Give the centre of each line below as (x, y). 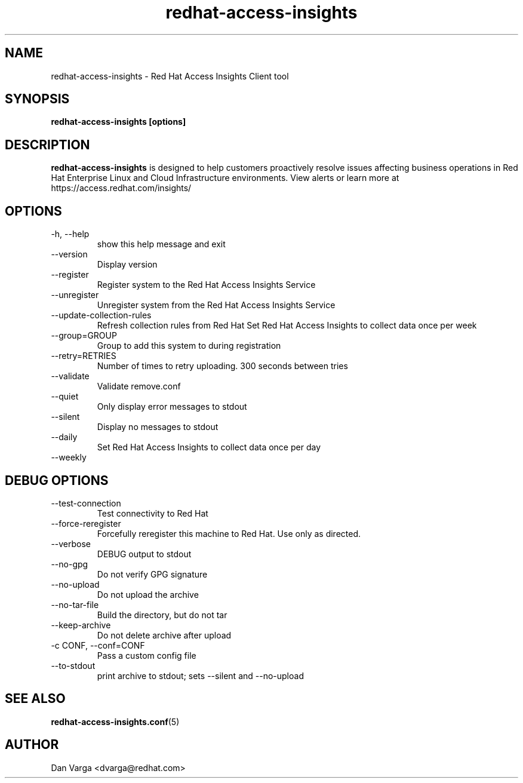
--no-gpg (70, 564)
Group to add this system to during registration (189, 346)
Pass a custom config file (147, 655)
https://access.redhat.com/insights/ (121, 188)
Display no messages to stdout (158, 427)
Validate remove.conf (139, 386)
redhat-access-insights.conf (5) (115, 721)
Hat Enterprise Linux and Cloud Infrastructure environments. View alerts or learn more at (225, 178)
